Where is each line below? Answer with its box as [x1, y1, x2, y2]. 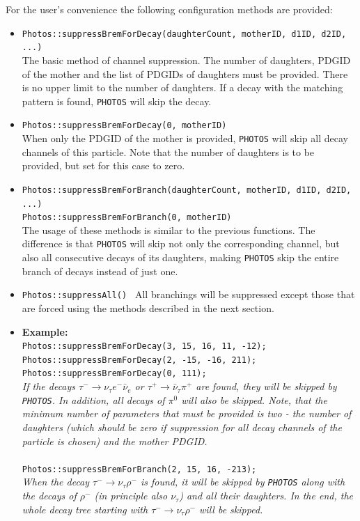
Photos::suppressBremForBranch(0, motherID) [22, 212, 232, 223]
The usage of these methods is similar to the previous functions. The [22, 222, 315, 237]
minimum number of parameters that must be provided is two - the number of [22, 406, 352, 421]
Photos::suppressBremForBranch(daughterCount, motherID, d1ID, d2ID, [22, 185, 352, 195]
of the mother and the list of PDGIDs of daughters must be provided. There [22, 66, 348, 81]
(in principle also [94, 488, 168, 503]
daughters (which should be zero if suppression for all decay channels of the [22, 419, 342, 434]
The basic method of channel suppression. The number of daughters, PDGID [22, 52, 351, 67]
